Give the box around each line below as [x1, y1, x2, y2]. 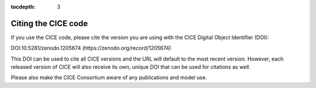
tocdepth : [11, 3, 36, 10]
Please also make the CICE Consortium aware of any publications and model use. [11, 74, 207, 81]
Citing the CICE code [11, 18, 88, 29]
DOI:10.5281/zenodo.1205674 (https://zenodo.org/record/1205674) [11, 44, 171, 52]
